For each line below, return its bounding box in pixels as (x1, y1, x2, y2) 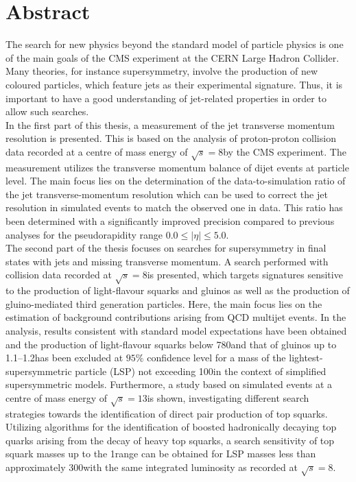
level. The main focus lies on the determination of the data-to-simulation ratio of (5, 173, 346, 188)
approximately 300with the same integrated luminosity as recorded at (5, 460, 298, 474)
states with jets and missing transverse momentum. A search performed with (5, 254, 329, 268)
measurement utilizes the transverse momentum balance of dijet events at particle (5, 160, 349, 174)
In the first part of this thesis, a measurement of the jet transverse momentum (5, 117, 335, 132)
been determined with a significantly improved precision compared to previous (5, 214, 335, 228)
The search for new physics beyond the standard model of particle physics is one (5, 37, 344, 51)
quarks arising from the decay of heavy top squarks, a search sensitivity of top (5, 433, 335, 447)
